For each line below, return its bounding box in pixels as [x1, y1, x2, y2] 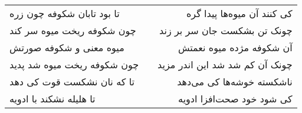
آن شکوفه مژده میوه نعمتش [178, 41, 293, 54]
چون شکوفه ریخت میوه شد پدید [9, 58, 139, 71]
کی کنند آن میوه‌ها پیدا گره [186, 6, 293, 20]
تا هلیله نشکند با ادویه [9, 92, 96, 105]
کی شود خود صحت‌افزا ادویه [178, 92, 293, 105]
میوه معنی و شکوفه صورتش [9, 41, 124, 54]
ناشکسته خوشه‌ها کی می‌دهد [177, 75, 293, 88]
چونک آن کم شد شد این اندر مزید [157, 58, 293, 71]
